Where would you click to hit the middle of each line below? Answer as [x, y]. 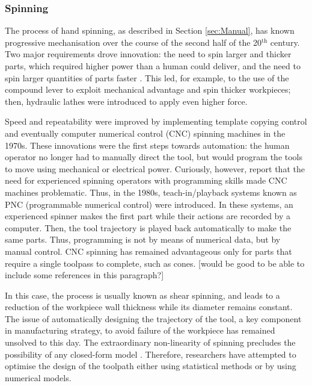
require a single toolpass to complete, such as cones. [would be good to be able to [155, 263]
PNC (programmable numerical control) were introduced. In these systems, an [149, 204]
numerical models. [38, 377]
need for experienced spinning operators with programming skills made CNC [146, 180]
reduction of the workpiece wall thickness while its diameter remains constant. [149, 307]
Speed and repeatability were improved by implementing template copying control [156, 121]
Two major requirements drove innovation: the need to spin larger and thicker [148, 54]
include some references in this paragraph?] [84, 275]
